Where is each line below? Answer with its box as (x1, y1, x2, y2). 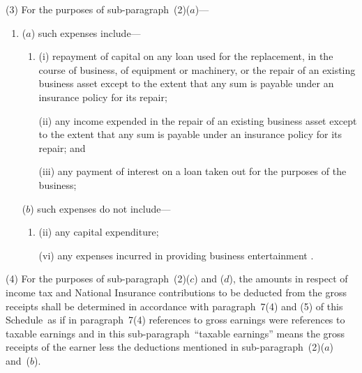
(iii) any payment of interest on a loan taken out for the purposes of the (38, 164, 347, 178)
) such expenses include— (31, 25, 141, 40)
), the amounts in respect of (229, 271, 348, 286)
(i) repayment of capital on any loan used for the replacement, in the (38, 49, 333, 63)
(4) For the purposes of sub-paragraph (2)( (6, 271, 190, 286)
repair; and (38, 140, 86, 155)
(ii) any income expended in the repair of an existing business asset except (38, 113, 357, 128)
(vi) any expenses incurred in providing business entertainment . (38, 248, 314, 262)
